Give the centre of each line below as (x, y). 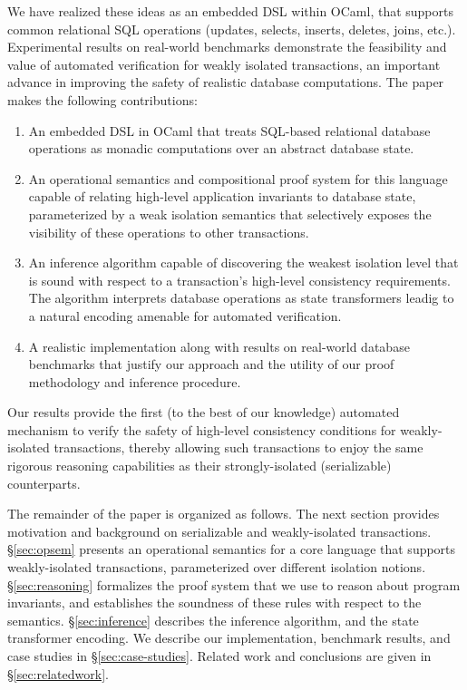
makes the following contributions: (102, 99)
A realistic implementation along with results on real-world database (219, 346)
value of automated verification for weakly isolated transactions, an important (224, 64)
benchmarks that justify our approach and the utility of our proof (211, 364)
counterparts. (44, 483)
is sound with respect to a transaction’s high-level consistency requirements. (239, 280)
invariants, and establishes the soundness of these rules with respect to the (214, 603)
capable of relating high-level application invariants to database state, (222, 196)
